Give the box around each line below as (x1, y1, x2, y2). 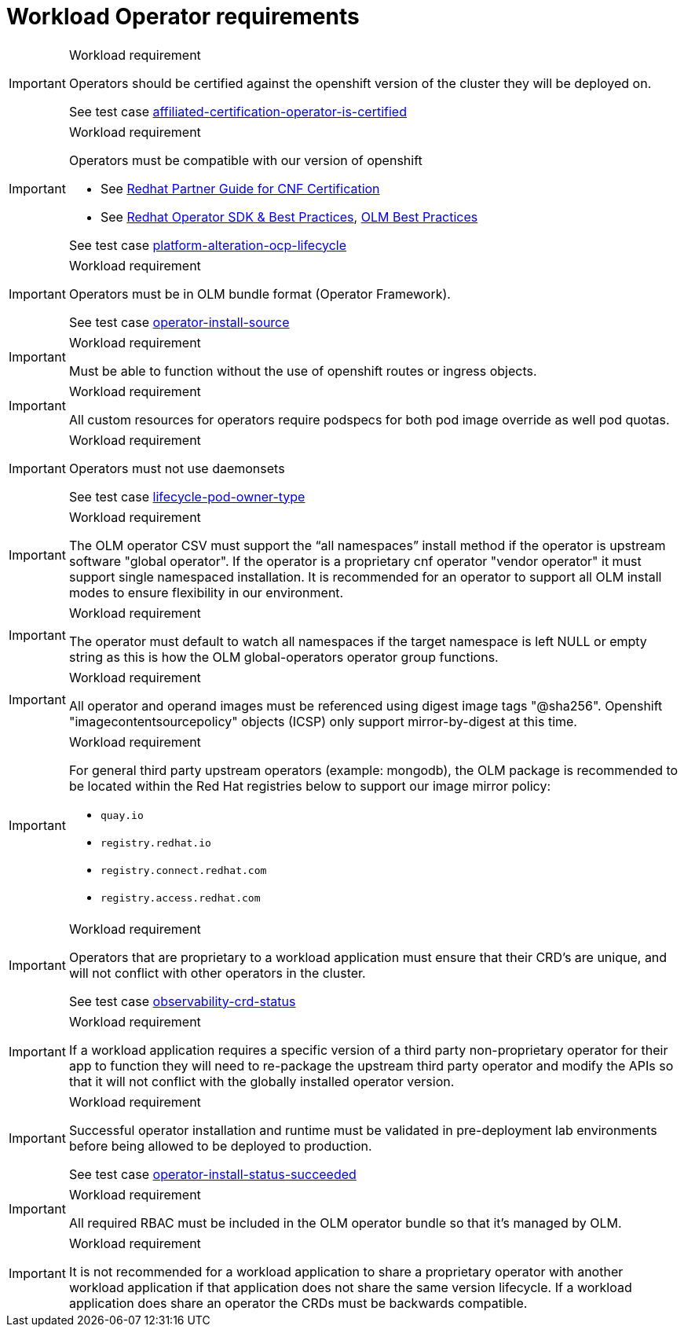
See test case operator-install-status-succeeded (68, 1166, 357, 1182)
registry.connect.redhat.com (100, 864, 267, 876)
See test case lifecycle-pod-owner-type (68, 488, 305, 505)
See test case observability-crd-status (68, 993, 296, 1009)
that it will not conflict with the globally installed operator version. (68, 1073, 455, 1089)
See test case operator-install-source (68, 314, 290, 330)
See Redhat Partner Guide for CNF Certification (100, 180, 380, 196)
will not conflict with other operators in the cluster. (68, 964, 366, 981)
